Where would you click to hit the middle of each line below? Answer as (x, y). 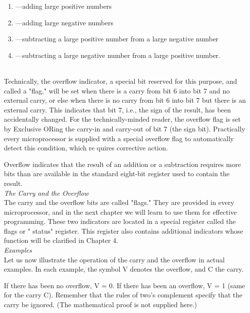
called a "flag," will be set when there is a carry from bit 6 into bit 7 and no (117, 90)
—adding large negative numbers (64, 22)
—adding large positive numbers (63, 6)
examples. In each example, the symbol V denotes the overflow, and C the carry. (124, 269)
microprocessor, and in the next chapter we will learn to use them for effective (120, 212)
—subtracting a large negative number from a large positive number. (118, 55)
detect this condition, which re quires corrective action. (86, 148)
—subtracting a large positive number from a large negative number (117, 39)
